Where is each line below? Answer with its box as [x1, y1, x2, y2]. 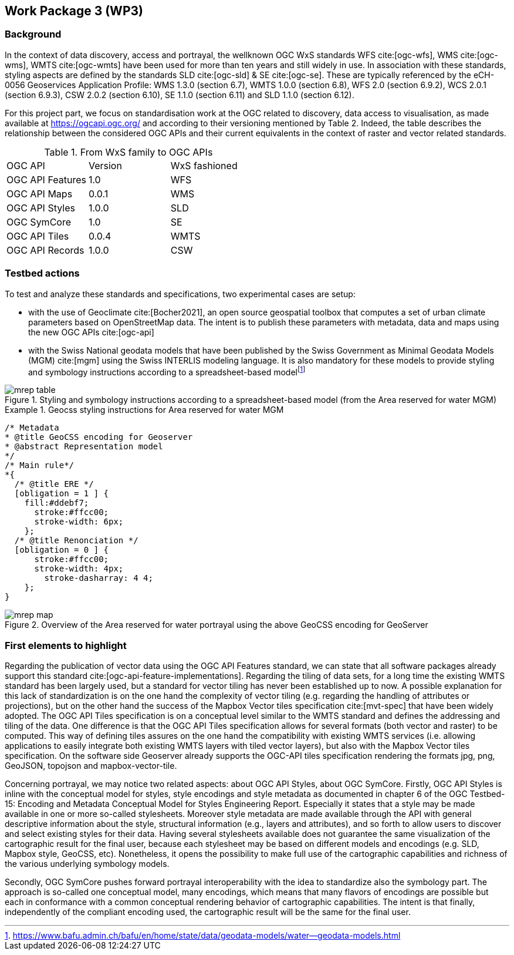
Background [5, 28, 62, 41]
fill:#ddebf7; [24, 498, 89, 508]
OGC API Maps [6, 187, 73, 200]
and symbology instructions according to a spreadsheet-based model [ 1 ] [28, 365, 306, 377]
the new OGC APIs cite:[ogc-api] [28, 327, 154, 337]
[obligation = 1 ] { [14, 489, 109, 499]
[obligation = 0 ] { [14, 545, 109, 555]
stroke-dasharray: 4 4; [44, 573, 153, 583]
